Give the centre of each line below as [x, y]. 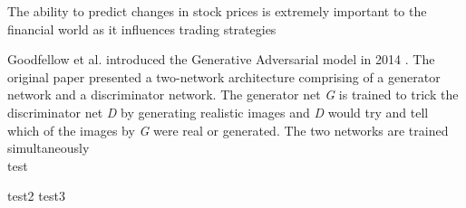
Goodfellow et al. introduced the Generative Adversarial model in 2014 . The [221, 59]
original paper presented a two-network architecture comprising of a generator [224, 76]
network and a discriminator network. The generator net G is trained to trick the [233, 95]
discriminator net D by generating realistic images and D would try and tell [218, 112]
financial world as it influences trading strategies [142, 28]
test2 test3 [36, 196]
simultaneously [49, 148]
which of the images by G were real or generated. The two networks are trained [228, 130]
